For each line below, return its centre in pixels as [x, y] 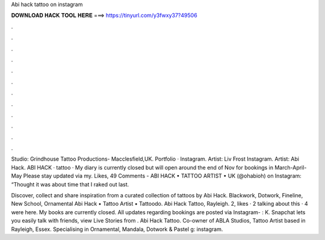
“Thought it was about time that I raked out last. [70, 184]
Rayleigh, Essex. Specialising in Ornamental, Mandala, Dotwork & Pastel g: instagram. [117, 229]
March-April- [291, 167]
